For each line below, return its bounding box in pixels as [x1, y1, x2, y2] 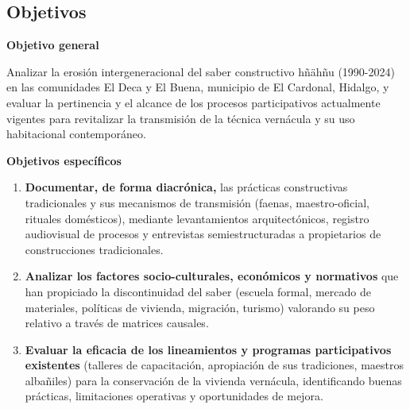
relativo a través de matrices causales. [25, 314, 209, 331]
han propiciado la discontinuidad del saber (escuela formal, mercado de [25, 283, 371, 299]
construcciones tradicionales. [25, 241, 164, 257]
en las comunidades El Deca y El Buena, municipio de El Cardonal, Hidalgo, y [6, 79, 389, 95]
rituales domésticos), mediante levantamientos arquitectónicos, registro [25, 210, 369, 226]
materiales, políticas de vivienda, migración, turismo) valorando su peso [25, 299, 375, 315]
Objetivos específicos [6, 152, 122, 168]
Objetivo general [6, 37, 99, 53]
